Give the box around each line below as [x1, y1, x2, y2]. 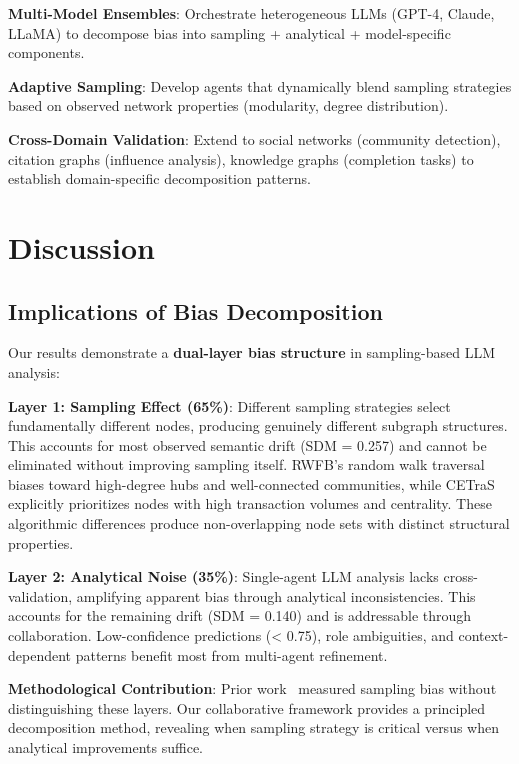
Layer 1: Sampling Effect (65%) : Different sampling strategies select [8, 395, 451, 416]
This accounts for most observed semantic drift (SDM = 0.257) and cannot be [8, 434, 487, 455]
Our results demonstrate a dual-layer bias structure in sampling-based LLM [8, 342, 496, 363]
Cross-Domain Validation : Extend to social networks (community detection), [8, 128, 501, 149]
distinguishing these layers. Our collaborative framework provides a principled [8, 697, 486, 718]
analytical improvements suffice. [8, 737, 204, 758]
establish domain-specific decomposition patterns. [8, 168, 311, 189]
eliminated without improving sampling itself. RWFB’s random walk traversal [8, 454, 485, 475]
